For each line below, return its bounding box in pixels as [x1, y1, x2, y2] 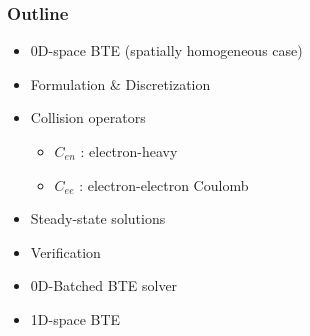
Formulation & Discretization [30, 73, 211, 94]
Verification [30, 241, 101, 262]
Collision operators [30, 107, 146, 128]
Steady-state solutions [30, 208, 166, 229]
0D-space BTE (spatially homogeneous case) [30, 40, 303, 61]
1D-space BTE [30, 308, 121, 329]
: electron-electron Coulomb [79, 174, 249, 195]
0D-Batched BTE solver [30, 275, 178, 296]
